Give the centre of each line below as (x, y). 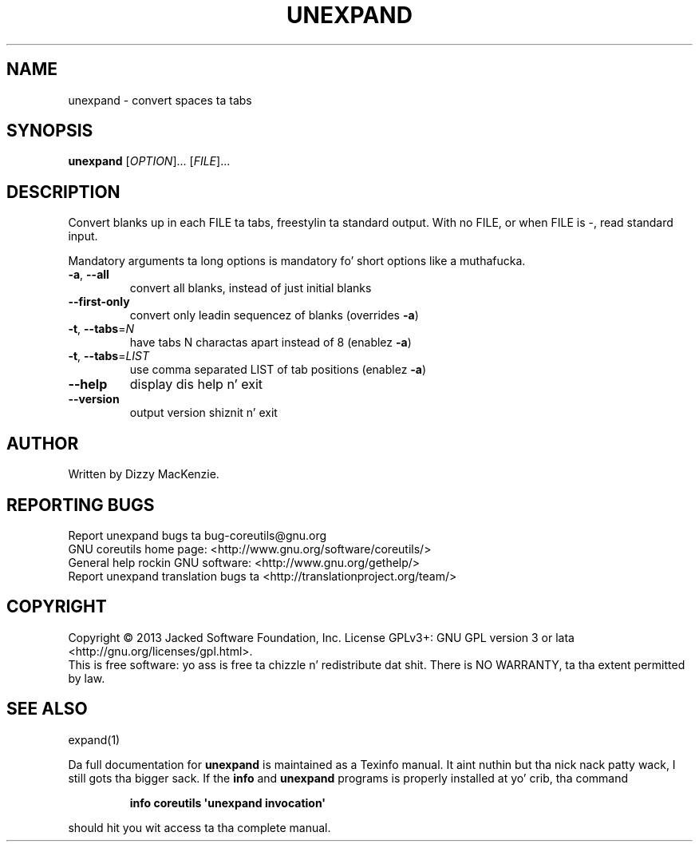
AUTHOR (43, 443)
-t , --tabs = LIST (109, 356)
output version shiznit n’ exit (203, 413)
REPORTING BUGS (81, 505)
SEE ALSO (47, 709)
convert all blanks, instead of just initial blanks (251, 288)
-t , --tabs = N (101, 329)
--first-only (99, 302)
